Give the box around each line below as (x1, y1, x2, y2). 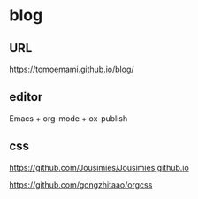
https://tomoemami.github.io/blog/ (9, 64, 134, 74)
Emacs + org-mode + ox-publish (9, 112, 128, 124)
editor (9, 89, 43, 104)
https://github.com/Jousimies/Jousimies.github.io (9, 162, 190, 172)
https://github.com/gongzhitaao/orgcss (9, 179, 153, 190)
